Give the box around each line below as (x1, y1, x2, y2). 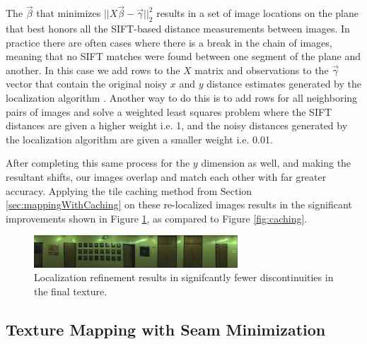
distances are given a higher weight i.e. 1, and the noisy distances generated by (6, 118, 348, 133)
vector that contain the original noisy (6, 76, 168, 91)
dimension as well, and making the (201, 155, 351, 170)
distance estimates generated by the (206, 76, 361, 91)
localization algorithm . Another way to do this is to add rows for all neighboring (6, 90, 358, 105)
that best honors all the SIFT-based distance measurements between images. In (6, 21, 350, 36)
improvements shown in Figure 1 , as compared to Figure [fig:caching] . (6, 210, 308, 225)
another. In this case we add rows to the (6, 62, 180, 77)
